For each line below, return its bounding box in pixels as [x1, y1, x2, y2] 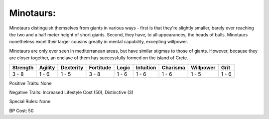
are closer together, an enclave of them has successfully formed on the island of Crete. [9, 55, 189, 61]
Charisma [161, 64, 185, 71]
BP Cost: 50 [9, 108, 34, 114]
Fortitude [89, 64, 112, 71]
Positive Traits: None [9, 80, 52, 86]
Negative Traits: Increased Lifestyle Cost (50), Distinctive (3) [9, 89, 134, 95]
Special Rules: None [9, 99, 51, 105]
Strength [12, 64, 34, 71]
